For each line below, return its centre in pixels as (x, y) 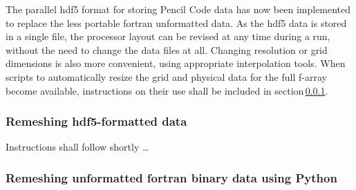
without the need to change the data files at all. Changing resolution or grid (167, 49)
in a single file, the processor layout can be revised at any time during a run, (168, 36)
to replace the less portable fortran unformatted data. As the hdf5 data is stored (176, 22)
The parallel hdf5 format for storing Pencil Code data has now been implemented (178, 9)
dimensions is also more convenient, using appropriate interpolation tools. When (176, 63)
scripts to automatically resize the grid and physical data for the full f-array (166, 76)
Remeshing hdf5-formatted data (96, 121)
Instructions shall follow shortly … (77, 147)
